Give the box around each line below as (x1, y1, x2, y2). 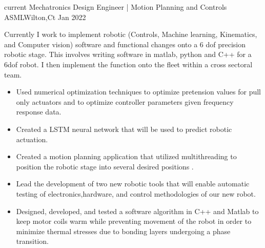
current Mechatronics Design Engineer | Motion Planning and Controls (4, 2, 227, 12)
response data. (16, 106, 62, 117)
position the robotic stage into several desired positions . (16, 161, 194, 171)
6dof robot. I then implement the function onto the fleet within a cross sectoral (4, 59, 253, 69)
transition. (16, 236, 49, 246)
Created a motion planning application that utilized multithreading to (16, 151, 237, 162)
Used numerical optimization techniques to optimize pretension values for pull (16, 86, 261, 97)
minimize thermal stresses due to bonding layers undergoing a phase (16, 225, 231, 236)
